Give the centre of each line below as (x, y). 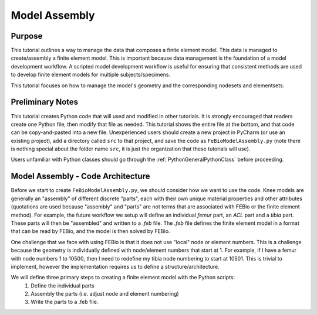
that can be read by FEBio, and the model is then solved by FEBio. (90, 231)
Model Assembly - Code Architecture (80, 177)
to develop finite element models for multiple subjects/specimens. (90, 75)
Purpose (27, 36)
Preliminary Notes (45, 102)
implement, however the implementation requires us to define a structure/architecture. (115, 266)
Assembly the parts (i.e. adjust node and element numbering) (105, 294)
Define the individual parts (63, 285)
